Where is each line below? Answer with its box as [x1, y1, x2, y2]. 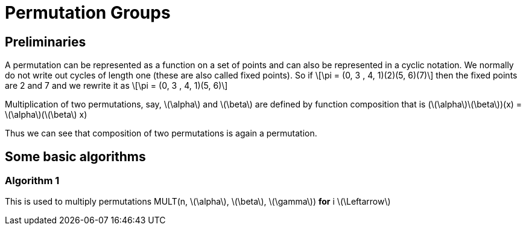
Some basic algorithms [5, 149, 146, 164]
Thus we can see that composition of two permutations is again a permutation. [5, 128, 317, 139]
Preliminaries [5, 34, 86, 50]
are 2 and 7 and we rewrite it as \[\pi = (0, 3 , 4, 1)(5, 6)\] [5, 80, 228, 91]
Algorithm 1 [5, 174, 60, 187]
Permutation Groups [5, 2, 171, 23]
